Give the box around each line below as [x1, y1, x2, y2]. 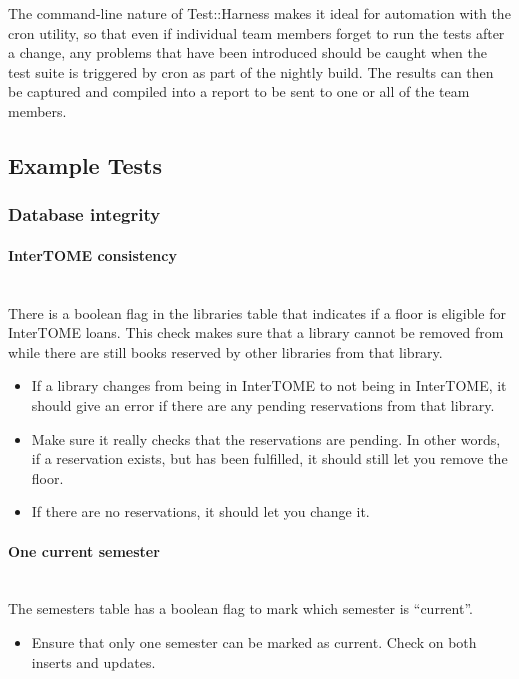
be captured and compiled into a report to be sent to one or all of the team [8, 81, 470, 102]
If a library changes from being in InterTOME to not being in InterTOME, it [31, 375, 507, 396]
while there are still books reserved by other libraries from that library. [8, 341, 443, 362]
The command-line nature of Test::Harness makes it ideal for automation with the [8, 3, 511, 23]
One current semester [8, 540, 160, 561]
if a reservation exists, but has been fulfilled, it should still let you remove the [31, 448, 508, 469]
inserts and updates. [31, 651, 156, 672]
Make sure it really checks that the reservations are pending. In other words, [31, 428, 501, 449]
